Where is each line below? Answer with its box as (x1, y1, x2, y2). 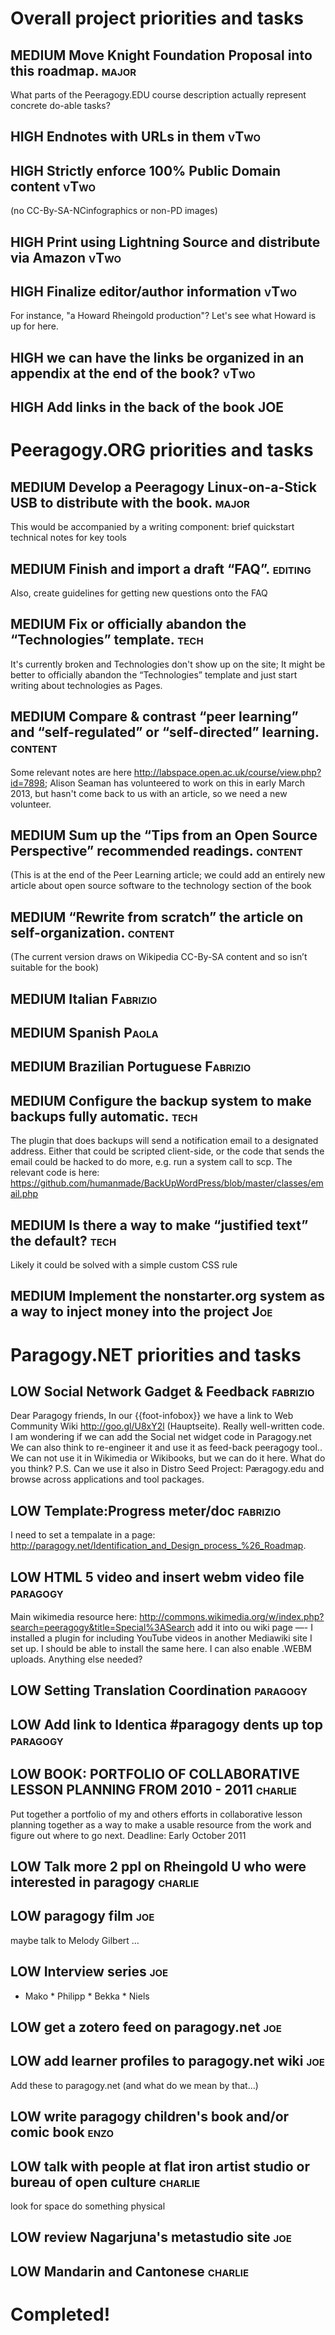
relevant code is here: (10, 1167, 100, 1179)
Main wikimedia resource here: (10, 1611, 138, 1623)
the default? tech (10, 1232, 117, 1249)
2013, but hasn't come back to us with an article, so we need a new (10, 787, 288, 799)
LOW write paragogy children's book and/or (10, 2108, 290, 2126)
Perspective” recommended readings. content (10, 843, 303, 860)
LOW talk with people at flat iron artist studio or (10, 2158, 311, 2175)
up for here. (10, 320, 59, 332)
